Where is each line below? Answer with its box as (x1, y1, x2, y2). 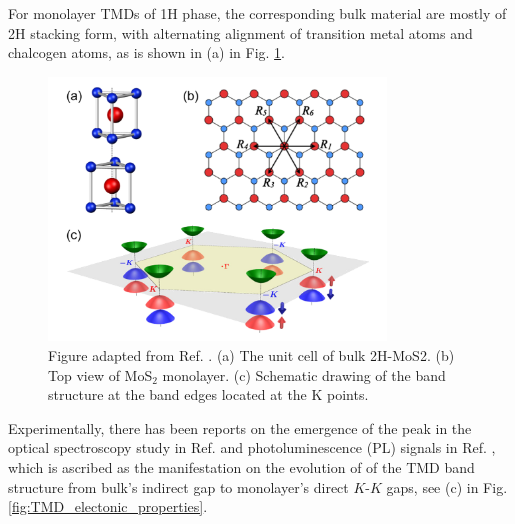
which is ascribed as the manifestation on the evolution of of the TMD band (8, 457, 475, 477)
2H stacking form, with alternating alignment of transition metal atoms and (8, 22, 473, 43)
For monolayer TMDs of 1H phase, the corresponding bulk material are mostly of (8, 3, 507, 23)
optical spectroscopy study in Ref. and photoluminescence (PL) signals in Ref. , (8, 437, 496, 458)
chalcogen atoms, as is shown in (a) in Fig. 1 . (8, 42, 285, 63)
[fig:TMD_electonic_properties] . (8, 496, 208, 517)
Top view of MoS (48, 364, 153, 385)
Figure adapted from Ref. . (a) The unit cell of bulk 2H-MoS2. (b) (48, 345, 455, 366)
